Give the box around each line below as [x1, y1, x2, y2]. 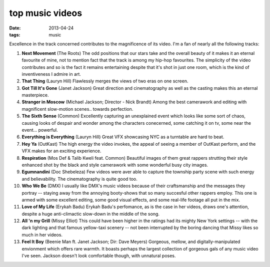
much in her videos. [21, 232, 62, 238]
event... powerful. [21, 127, 58, 133]
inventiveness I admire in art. [21, 71, 81, 77]
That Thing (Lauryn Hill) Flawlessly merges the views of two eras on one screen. [21, 78, 188, 84]
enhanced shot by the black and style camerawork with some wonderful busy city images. [21, 162, 208, 168]
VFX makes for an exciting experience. [21, 148, 101, 154]
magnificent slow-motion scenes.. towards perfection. [21, 106, 133, 112]
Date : [9, 25, 21, 31]
